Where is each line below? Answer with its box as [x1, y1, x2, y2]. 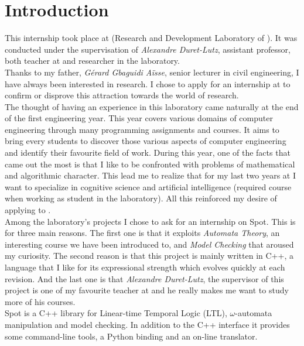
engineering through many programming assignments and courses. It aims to [5, 123, 279, 135]
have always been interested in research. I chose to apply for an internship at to [5, 77, 291, 90]
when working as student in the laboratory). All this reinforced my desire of [5, 192, 277, 204]
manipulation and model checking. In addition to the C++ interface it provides [5, 318, 290, 330]
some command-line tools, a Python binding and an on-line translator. [5, 330, 258, 342]
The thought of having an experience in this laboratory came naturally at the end [5, 100, 299, 112]
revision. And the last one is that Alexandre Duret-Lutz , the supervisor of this [5, 272, 284, 285]
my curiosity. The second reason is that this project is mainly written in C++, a [5, 249, 293, 262]
